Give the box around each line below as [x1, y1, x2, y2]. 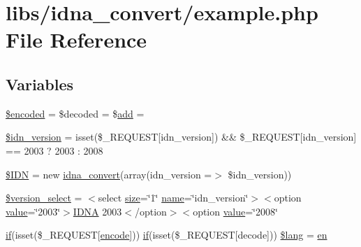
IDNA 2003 [73, 204, 122, 218]
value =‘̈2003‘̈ [6, 204, 61, 218]
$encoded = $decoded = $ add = [6, 106, 145, 120]
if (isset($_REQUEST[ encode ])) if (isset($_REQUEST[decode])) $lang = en [6, 227, 327, 242]
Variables [6, 73, 74, 94]
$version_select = [6, 190, 82, 205]
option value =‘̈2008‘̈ [193, 204, 278, 218]
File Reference [6, 25, 147, 54]
